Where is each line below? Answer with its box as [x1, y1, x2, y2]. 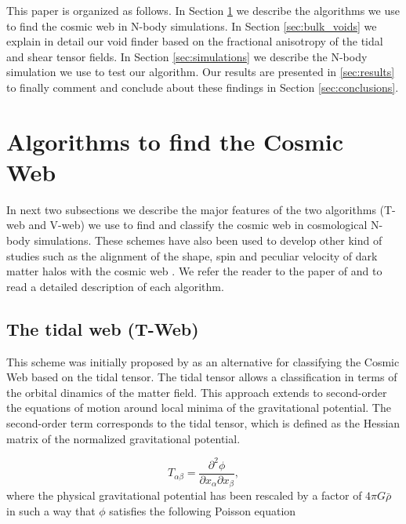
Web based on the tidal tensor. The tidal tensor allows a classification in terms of [6, 369, 397, 385]
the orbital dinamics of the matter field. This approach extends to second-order [6, 384, 387, 400]
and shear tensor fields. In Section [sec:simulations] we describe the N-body [6, 48, 368, 64]
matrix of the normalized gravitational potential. [6, 430, 241, 446]
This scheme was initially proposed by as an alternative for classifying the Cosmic [6, 353, 400, 369]
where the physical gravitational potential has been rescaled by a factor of [6, 487, 362, 504]
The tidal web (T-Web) [6, 316, 199, 340]
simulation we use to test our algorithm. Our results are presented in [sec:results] [6, 64, 395, 80]
